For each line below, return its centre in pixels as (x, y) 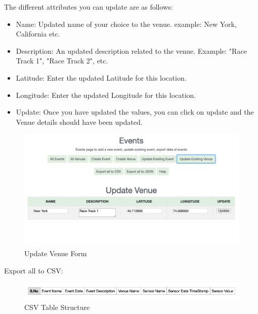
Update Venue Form (56, 253)
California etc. (38, 34)
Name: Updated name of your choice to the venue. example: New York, (126, 24)
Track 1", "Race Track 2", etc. (62, 61)
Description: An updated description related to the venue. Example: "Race (131, 50)
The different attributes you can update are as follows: (89, 7)
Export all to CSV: (34, 270)
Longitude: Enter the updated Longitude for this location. (106, 95)
